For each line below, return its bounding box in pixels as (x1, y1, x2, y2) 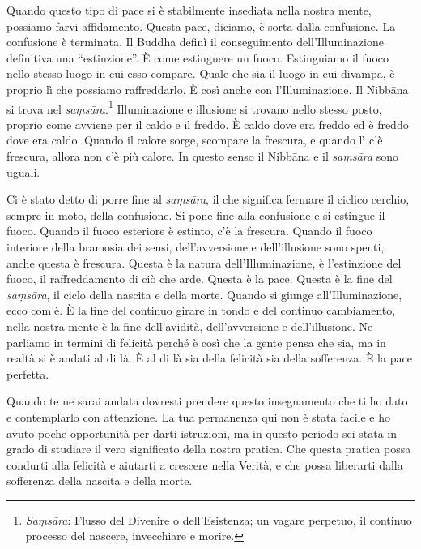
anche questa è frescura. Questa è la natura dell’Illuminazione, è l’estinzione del (6, 254, 402, 271)
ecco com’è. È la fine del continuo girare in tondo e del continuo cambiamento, (6, 302, 396, 319)
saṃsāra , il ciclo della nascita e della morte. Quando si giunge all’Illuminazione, (6, 285, 402, 302)
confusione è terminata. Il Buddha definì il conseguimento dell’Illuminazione (6, 33, 384, 50)
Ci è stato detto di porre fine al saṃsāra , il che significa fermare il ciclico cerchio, (6, 191, 410, 208)
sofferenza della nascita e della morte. (6, 472, 193, 489)
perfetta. (6, 365, 49, 382)
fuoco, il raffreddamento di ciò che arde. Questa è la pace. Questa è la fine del (6, 270, 393, 287)
